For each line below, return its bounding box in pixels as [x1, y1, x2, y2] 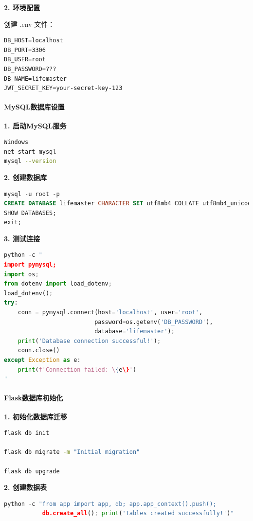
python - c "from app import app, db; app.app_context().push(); [4, 500, 217, 507]
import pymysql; [4, 261, 56, 269]
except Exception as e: [4, 357, 81, 364]
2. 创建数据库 [4, 172, 47, 182]
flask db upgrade [4, 467, 60, 475]
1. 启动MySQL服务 [4, 120, 67, 130]
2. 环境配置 [4, 2, 40, 12]
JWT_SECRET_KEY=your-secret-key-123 [4, 85, 123, 92]
